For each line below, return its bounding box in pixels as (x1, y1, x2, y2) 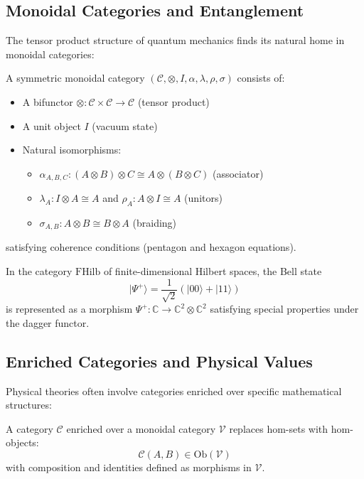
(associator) (212, 166, 264, 181)
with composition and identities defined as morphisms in (6, 459, 252, 474)
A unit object (22, 118, 81, 133)
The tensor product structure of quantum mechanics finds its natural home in (6, 33, 345, 48)
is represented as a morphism (6, 301, 133, 316)
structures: (6, 397, 52, 412)
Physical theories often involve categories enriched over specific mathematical (6, 383, 342, 398)
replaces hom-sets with (229, 421, 328, 436)
